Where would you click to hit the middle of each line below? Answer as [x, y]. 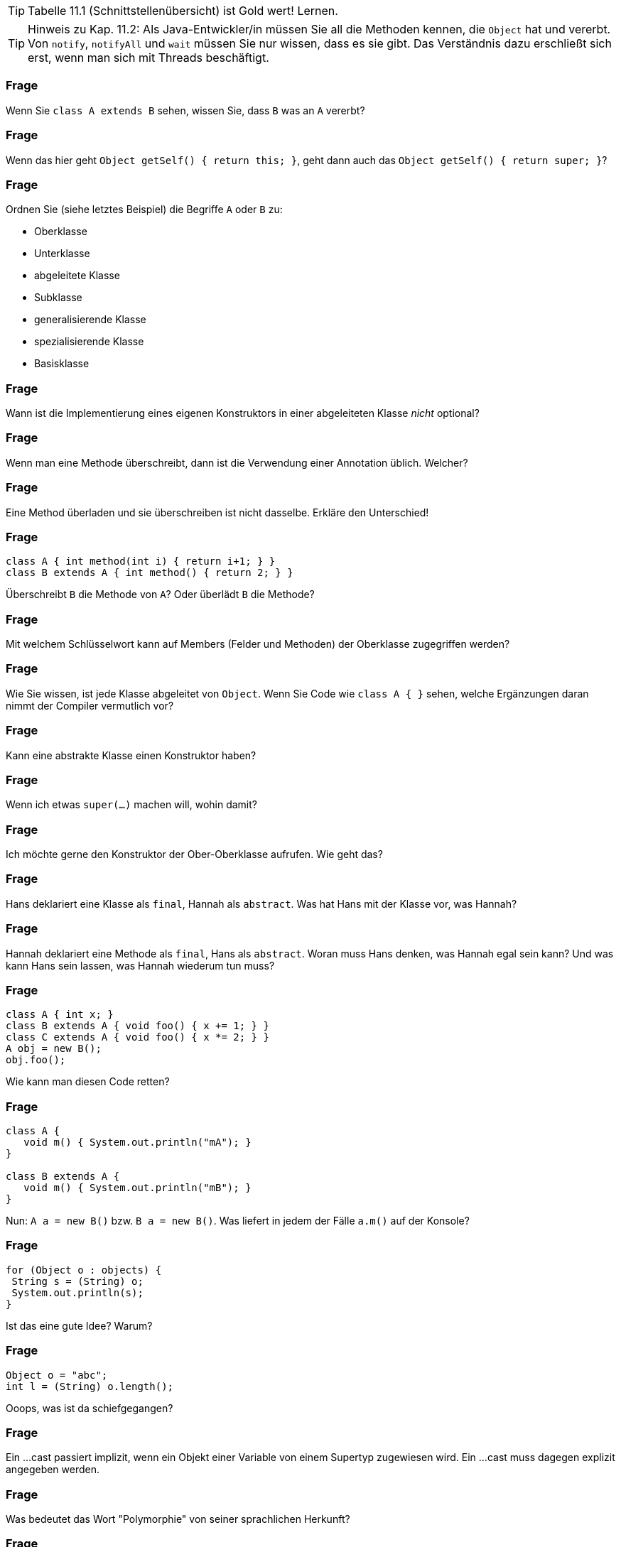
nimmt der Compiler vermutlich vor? [90, 705]
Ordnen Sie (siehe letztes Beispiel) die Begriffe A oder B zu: [144, 210]
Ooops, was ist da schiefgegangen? [90, 1408]
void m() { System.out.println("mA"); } [137, 1142]
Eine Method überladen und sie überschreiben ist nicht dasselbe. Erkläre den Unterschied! [217, 512]
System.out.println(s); [77, 1292]
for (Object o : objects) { [84, 1270]
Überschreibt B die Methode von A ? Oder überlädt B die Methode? [160, 595]
